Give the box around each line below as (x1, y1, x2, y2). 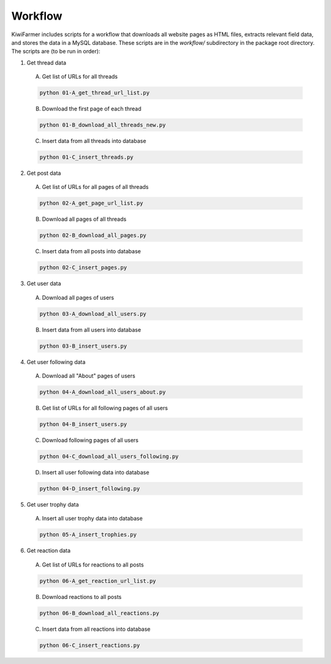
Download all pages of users (42, 294, 115, 301)
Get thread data (26, 59, 67, 66)
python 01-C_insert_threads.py (39, 154, 134, 161)
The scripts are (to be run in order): (11, 48, 101, 55)
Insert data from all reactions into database (42, 625, 151, 633)
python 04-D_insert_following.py (39, 485, 140, 492)
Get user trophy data (26, 500, 79, 508)
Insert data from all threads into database (42, 137, 146, 145)
